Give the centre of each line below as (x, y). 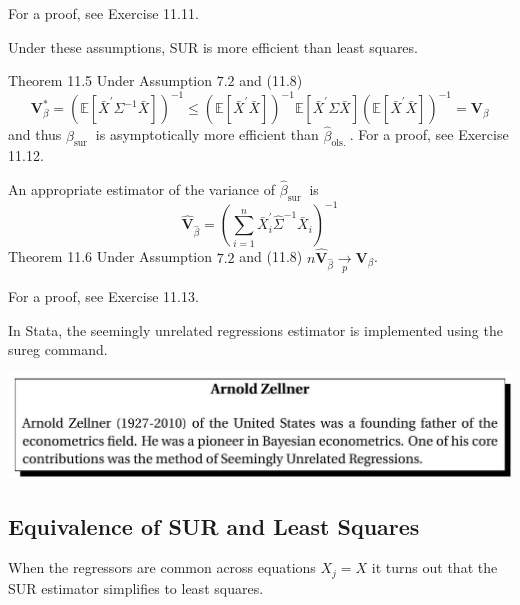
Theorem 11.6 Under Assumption (110, 256)
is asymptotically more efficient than (207, 134)
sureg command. (58, 349)
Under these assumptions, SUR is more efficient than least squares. (213, 46)
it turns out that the (434, 567)
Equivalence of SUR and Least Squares (214, 525)
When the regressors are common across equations (162, 567)
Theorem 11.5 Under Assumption (110, 80)
